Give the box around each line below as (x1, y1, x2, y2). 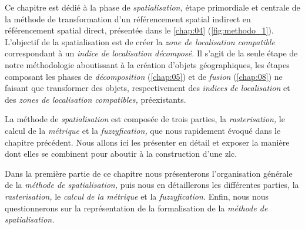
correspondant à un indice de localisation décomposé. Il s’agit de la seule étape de (5, 47, 298, 59)
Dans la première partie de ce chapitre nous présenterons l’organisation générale (5, 167, 293, 179)
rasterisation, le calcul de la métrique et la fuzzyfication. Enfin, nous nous (5, 190, 269, 202)
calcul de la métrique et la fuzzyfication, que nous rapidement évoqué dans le (5, 124, 281, 136)
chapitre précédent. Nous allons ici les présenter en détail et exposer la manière (5, 136, 290, 148)
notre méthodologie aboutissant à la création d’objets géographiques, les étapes (5, 58, 290, 70)
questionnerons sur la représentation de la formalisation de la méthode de (5, 201, 268, 214)
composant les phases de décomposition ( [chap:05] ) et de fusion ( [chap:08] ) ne (5, 70, 283, 82)
